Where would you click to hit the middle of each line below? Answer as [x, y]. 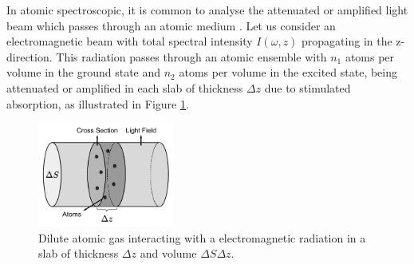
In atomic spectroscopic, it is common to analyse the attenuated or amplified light [207, 10]
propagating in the [347, 41]
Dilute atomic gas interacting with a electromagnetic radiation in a [202, 237]
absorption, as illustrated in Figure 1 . [98, 103]
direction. [30, 56]
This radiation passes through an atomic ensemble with [191, 56]
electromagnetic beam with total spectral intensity [130, 41]
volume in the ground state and [84, 72]
